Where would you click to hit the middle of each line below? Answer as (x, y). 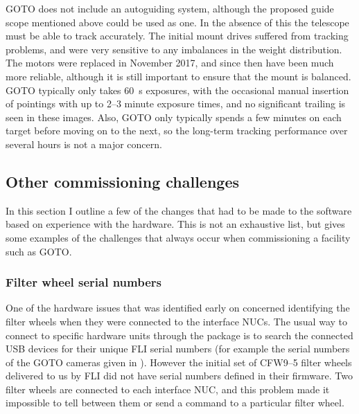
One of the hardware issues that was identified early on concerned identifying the (178, 308)
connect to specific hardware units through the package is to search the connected (179, 335)
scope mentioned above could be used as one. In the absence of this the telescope (177, 22)
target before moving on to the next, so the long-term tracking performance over (177, 130)
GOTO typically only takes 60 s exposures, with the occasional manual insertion (177, 90)
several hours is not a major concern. (84, 144)
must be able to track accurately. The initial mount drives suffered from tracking (177, 36)
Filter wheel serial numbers (84, 282)
